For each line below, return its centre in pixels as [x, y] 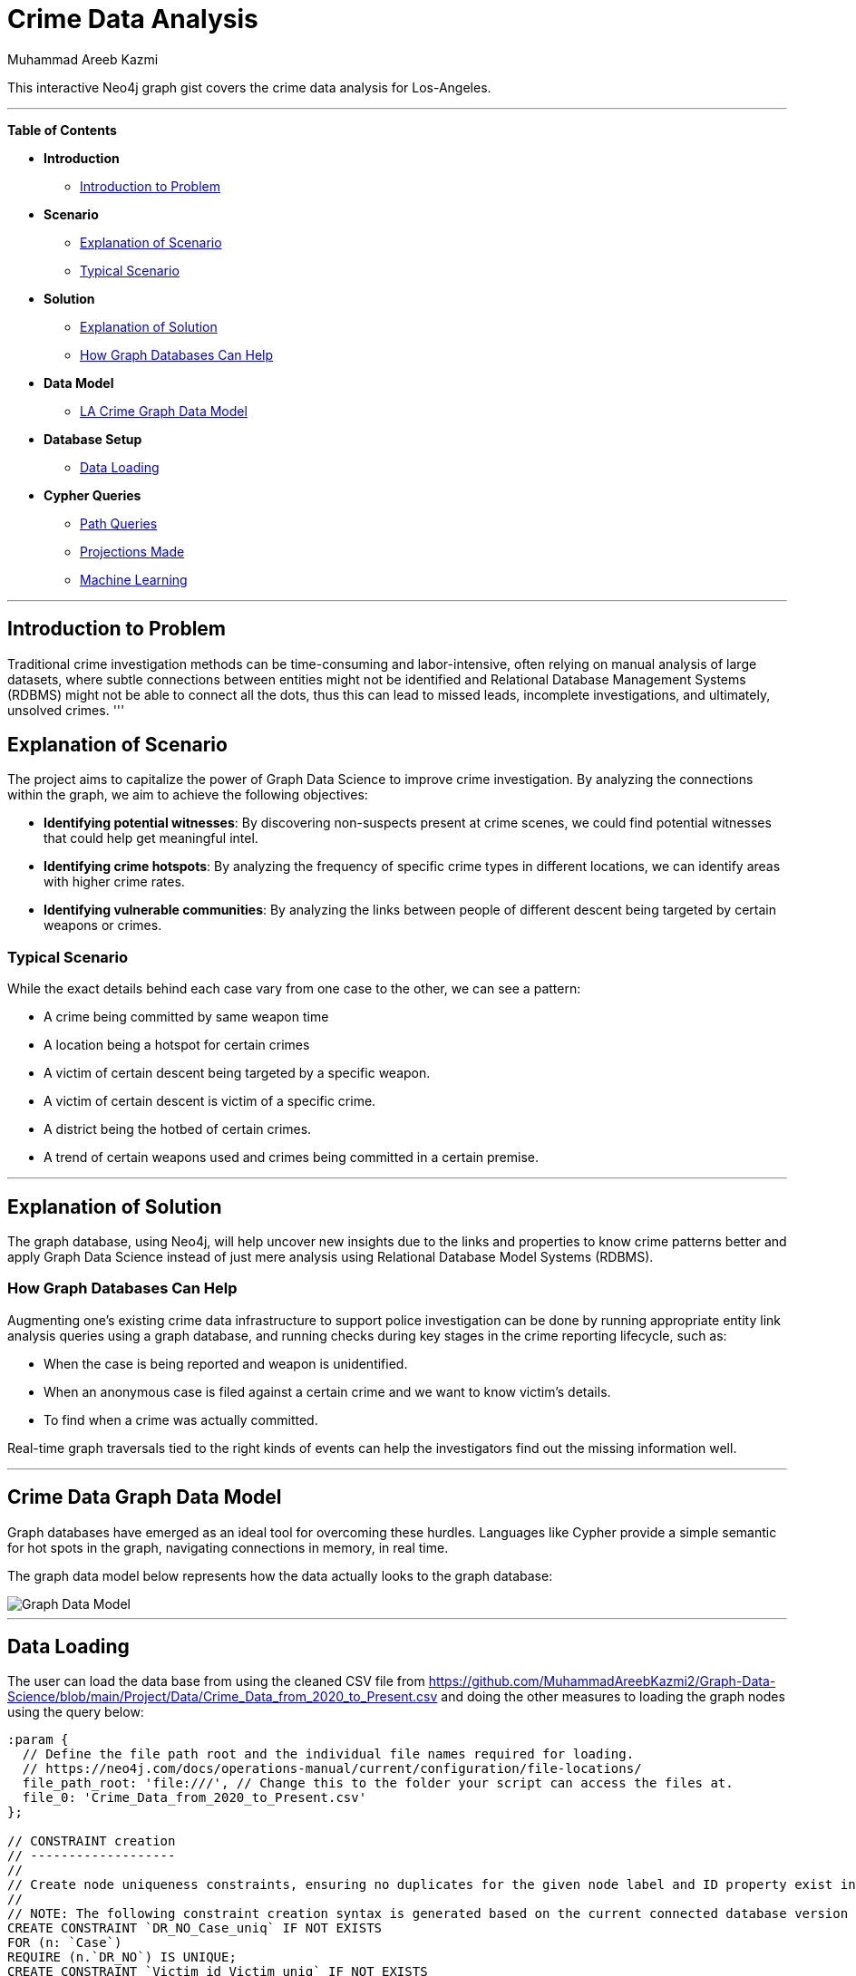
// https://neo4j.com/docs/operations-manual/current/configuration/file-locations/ [332, 1769]
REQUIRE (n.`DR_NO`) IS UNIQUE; [122, 1957]
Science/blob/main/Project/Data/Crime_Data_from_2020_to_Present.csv [223, 1697]
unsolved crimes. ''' [66, 710]
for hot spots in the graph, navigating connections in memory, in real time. [228, 1547]
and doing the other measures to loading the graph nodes [613, 1697]
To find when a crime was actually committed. [181, 1419]
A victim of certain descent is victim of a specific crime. [210, 1101]
